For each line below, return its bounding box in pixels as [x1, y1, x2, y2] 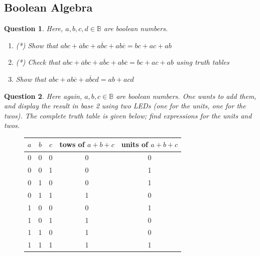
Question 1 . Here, [4, 23, 63, 34]
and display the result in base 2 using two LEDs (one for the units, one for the [4, 100, 246, 111]
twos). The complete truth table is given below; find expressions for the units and [4, 110, 252, 120]
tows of [59, 139, 85, 150]
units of [121, 139, 148, 150]
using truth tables [176, 57, 229, 67]
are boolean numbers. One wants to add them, [116, 90, 256, 101]
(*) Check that [16, 57, 60, 67]
